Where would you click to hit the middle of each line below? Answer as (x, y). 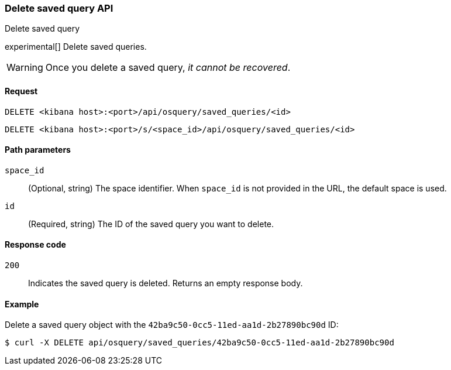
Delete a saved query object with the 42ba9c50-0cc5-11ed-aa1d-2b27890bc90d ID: (172, 325)
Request (21, 91)
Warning (25, 68)
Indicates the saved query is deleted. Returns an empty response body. (166, 283)
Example (22, 304)
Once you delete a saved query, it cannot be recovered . (168, 68)
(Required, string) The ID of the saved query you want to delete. (151, 224)
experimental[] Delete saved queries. (76, 47)
